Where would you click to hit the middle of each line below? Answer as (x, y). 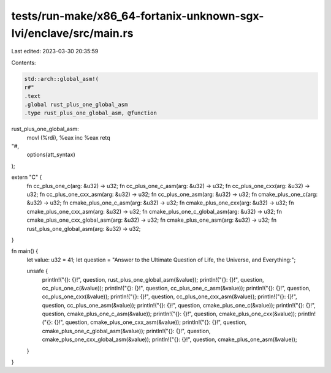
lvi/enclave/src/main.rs (72, 33)
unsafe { (37, 271)
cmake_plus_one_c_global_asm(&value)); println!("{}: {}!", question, (126, 331)
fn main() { (25, 251)
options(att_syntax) (51, 155)
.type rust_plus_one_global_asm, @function (91, 113)
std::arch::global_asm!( (62, 79)
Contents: (24, 62)
